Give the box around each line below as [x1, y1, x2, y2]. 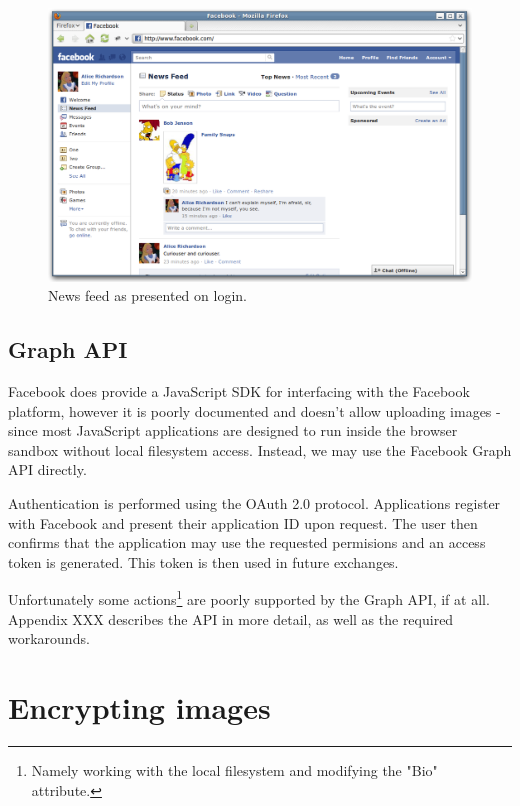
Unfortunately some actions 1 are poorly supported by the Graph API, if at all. [8, 586, 490, 610]
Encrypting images [8, 687, 271, 728]
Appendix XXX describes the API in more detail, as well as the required [8, 608, 454, 629]
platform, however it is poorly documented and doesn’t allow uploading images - [8, 400, 501, 421]
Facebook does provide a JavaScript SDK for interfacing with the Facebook [8, 381, 470, 402]
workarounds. [8, 628, 90, 649]
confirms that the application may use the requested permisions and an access [8, 532, 486, 553]
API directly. [8, 459, 87, 480]
